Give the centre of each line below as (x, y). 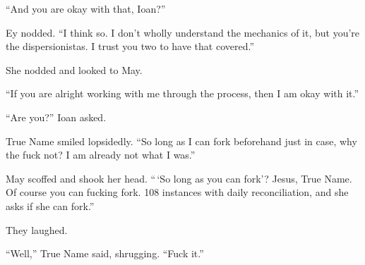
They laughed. (37, 229)
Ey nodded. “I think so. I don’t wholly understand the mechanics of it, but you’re (183, 32)
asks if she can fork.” (50, 205)
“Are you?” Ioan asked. (56, 117)
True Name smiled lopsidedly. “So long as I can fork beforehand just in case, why (181, 141)
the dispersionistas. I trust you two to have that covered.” (130, 46)
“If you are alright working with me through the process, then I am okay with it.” (182, 93)
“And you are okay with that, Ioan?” (86, 8)
